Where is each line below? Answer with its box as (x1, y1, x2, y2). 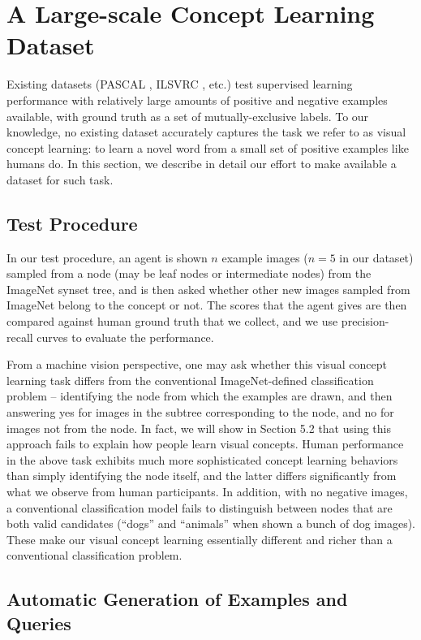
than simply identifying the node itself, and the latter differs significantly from (6, 467, 397, 484)
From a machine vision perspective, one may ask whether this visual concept (6, 356, 387, 373)
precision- (341, 313, 389, 330)
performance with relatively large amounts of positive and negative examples (6, 91, 388, 108)
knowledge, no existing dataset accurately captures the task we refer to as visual (6, 123, 406, 141)
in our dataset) (339, 249, 414, 266)
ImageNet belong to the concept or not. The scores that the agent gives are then (6, 296, 407, 314)
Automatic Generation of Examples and (6, 586, 348, 612)
